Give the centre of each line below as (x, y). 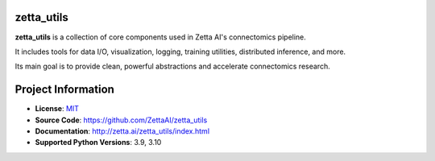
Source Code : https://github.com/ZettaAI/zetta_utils (121, 120)
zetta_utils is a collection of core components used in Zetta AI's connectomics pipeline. (160, 37)
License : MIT (57, 109)
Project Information (64, 90)
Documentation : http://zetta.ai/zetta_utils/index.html (122, 131)
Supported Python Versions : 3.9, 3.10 (98, 142)
